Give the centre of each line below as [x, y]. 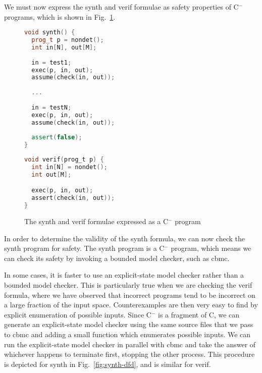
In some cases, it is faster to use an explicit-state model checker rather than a [124, 275]
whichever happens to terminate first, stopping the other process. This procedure [129, 354]
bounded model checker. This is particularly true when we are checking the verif [128, 285]
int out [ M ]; [51, 174]
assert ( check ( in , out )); [73, 198]
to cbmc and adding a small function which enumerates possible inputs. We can [127, 334]
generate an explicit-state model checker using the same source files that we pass [129, 324]
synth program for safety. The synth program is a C [84, 248]
